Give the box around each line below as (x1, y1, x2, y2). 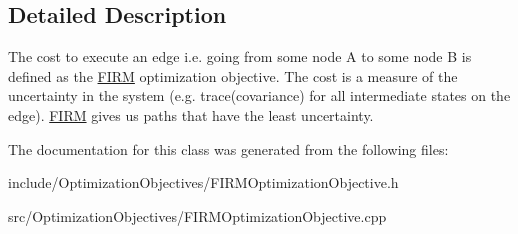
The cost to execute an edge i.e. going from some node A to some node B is (8, 46, 472, 67)
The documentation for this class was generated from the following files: (8, 138, 449, 159)
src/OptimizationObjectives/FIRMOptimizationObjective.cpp (8, 205, 387, 226)
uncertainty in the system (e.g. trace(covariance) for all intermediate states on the (8, 85, 511, 106)
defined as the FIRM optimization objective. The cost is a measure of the (8, 65, 458, 86)
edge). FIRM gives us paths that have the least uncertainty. (8, 104, 374, 125)
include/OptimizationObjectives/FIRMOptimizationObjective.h (8, 172, 399, 193)
